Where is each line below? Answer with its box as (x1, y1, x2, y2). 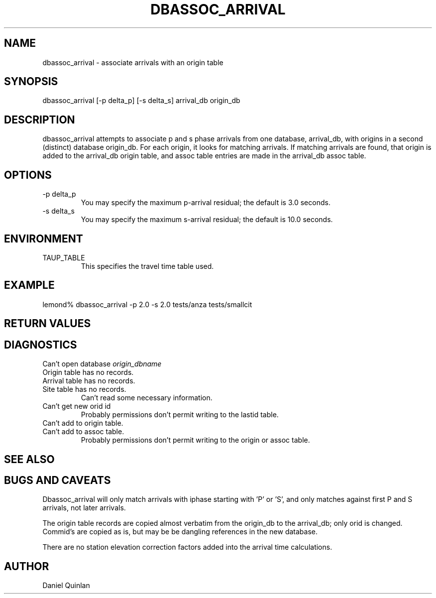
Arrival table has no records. (42, 376, 135, 385)
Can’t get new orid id (42, 402, 111, 411)
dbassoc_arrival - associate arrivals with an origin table (42, 58, 223, 67)
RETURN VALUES (4, 317, 91, 330)
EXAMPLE (4, 279, 55, 292)
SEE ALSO (4, 453, 55, 466)
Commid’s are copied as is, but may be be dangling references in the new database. (42, 527, 318, 536)
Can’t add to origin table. (42, 419, 123, 428)
